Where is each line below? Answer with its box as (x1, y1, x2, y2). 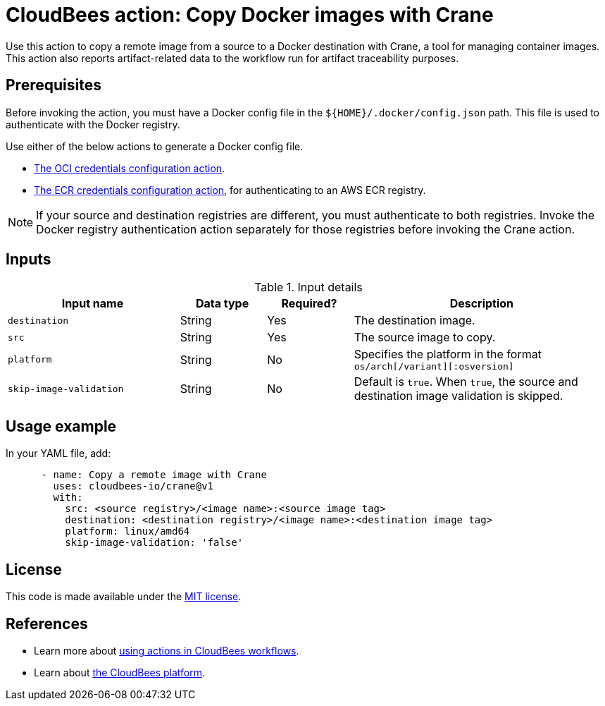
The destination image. (354, 313, 475, 328)
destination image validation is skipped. (354, 389, 563, 403)
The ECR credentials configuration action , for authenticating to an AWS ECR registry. (34, 183, 426, 196)
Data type (195, 296, 249, 311)
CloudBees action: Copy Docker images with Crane (6, 3, 494, 27)
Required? (281, 296, 337, 311)
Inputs (6, 250, 51, 269)
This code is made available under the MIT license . (6, 590, 242, 603)
